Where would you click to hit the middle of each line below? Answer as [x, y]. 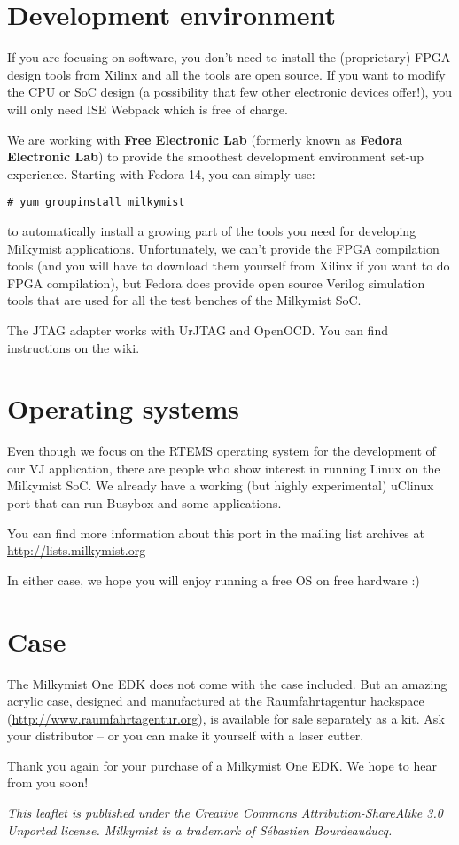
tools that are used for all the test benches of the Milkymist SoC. [184, 300]
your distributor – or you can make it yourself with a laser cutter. [186, 735]
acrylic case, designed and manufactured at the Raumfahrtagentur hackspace [216, 701]
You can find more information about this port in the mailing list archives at [216, 532]
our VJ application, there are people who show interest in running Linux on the [224, 468]
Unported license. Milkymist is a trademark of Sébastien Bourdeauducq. [200, 829]
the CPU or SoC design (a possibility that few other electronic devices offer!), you [229, 92]
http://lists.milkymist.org [77, 550]
